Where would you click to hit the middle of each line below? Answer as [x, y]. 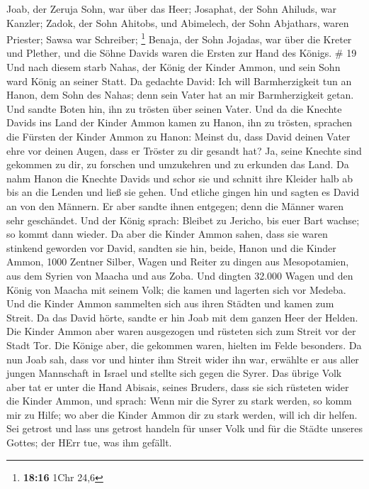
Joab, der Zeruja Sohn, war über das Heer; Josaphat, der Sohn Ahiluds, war [172, 9]
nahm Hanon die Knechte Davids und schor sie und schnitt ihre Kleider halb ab [180, 178]
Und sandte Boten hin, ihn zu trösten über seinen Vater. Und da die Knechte [174, 108]
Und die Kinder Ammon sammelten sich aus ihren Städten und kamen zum [170, 303]
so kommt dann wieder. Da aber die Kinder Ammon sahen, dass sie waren [167, 234]
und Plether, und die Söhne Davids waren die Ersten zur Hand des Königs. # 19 [182, 53]
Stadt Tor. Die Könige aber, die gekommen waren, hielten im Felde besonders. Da [184, 345]
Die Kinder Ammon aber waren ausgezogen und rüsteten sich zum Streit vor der [181, 331]
